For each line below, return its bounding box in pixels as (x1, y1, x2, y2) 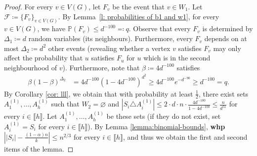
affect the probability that (4, 52, 83, 63)
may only (213, 43, 241, 53)
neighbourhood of (4, 62, 57, 72)
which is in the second (143, 52, 211, 63)
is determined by (202, 23, 253, 34)
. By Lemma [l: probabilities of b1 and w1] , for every (58, 11, 219, 21)
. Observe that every (128, 23, 191, 34)
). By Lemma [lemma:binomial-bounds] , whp (87, 121, 225, 131)
